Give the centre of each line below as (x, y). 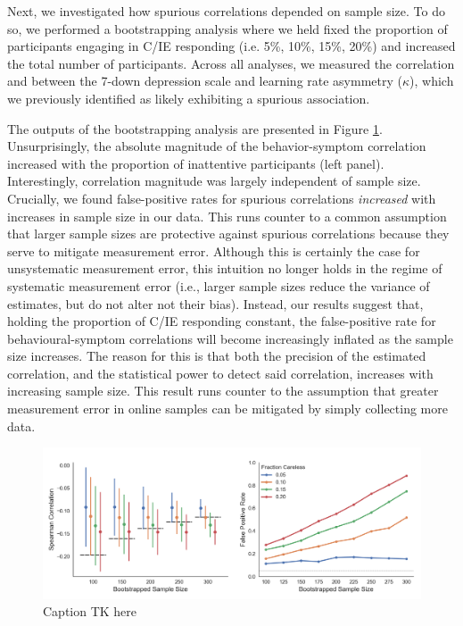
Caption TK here (90, 611)
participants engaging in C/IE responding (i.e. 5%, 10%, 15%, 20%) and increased (231, 46)
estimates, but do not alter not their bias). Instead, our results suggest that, (215, 303)
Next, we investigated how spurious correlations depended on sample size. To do (226, 11)
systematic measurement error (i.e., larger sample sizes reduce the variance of (219, 285)
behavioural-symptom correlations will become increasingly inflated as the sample (230, 338)
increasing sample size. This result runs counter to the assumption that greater (223, 391)
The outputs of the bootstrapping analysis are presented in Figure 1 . (195, 128)
